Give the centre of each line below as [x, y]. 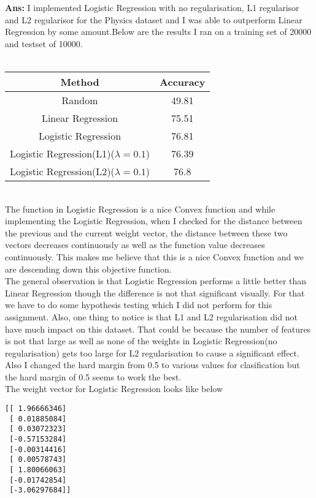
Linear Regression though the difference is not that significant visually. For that [155, 292]
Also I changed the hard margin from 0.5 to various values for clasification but [152, 365]
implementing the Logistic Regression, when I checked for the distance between [154, 221]
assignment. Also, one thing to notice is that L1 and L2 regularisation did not [151, 316]
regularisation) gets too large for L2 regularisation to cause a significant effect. [152, 353]
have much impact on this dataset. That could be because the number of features [158, 329]
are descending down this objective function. [88, 269]
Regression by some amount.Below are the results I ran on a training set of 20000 [158, 32]
